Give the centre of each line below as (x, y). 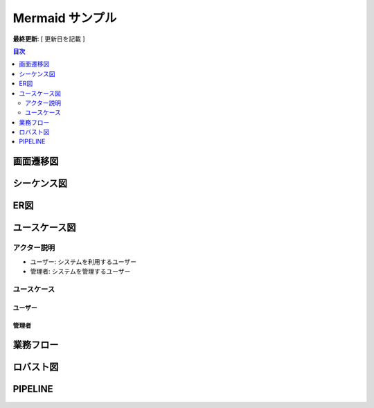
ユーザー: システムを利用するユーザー (83, 261)
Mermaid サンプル (65, 18)
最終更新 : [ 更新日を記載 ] (49, 39)
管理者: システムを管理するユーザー (80, 272)
